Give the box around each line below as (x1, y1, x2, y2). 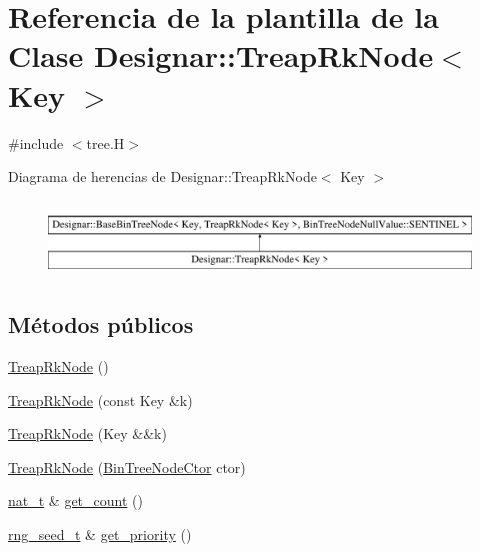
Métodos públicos (8, 309, 194, 340)
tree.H (86, 132, 125, 153)
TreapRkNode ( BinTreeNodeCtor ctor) (8, 456, 246, 477)
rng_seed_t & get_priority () (8, 524, 192, 545)
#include (8, 132, 64, 153)
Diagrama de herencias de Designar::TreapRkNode (8, 166, 317, 187)
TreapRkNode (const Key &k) (8, 389, 193, 410)
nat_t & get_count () (8, 490, 143, 511)
